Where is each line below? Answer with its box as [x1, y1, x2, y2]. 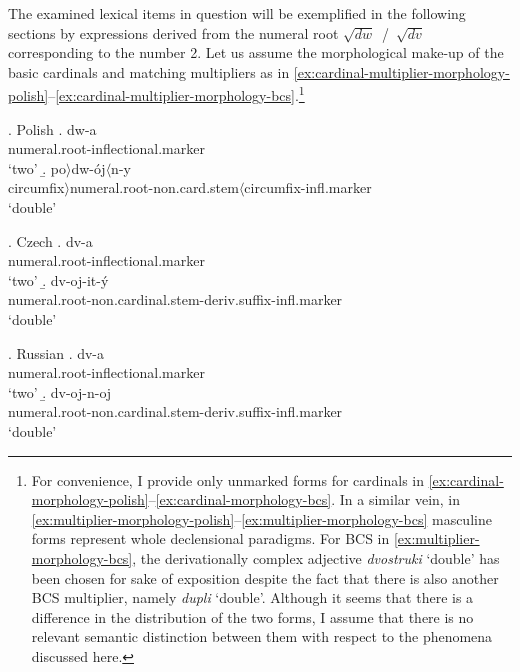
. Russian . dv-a [8, 342, 105, 363]
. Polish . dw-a [8, 118, 97, 139]
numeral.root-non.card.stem [69, 177, 239, 198]
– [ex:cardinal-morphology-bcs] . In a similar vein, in [148, 489, 461, 510]
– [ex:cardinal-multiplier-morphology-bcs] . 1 [48, 82, 305, 106]
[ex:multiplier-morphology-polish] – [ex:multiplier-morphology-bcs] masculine [31, 508, 492, 529]
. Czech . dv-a [8, 230, 93, 251]
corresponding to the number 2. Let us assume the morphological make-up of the [8, 42, 504, 63]
